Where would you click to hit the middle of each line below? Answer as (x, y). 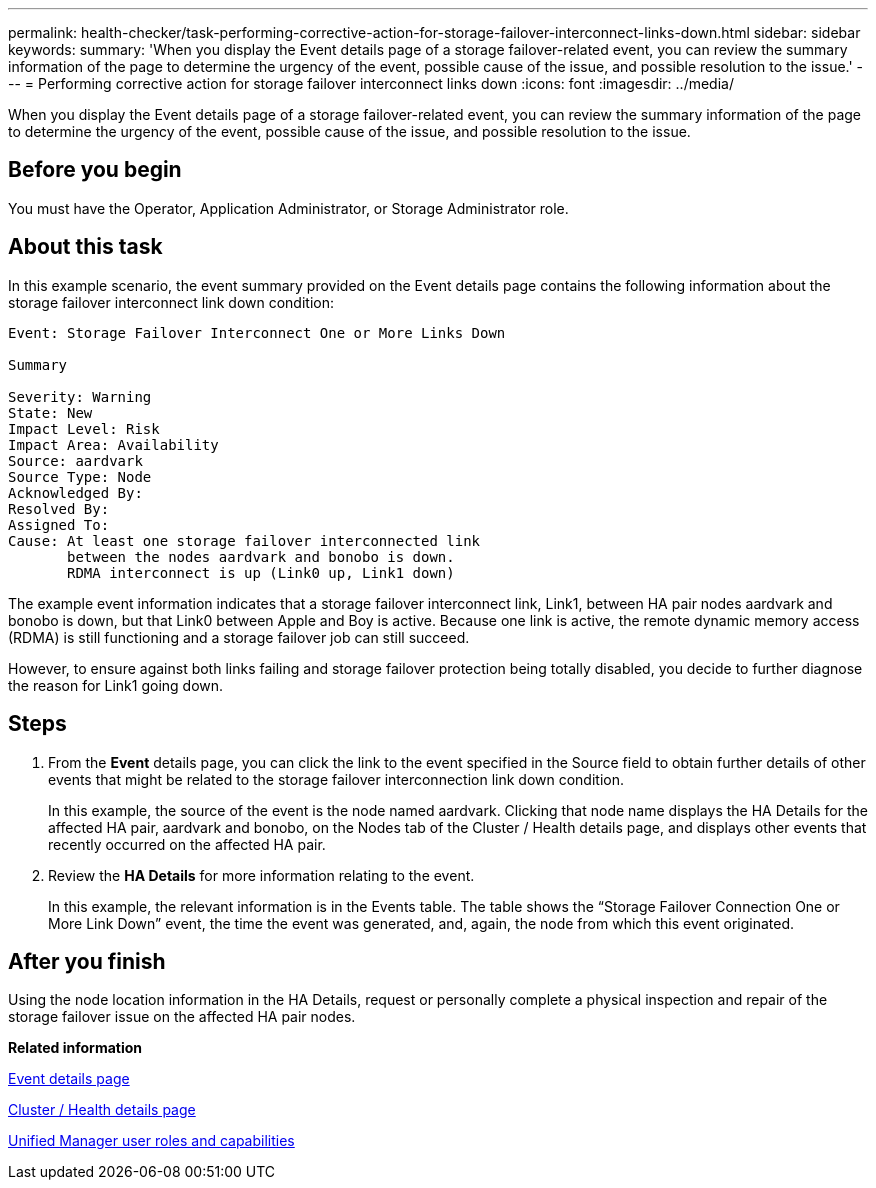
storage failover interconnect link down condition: (171, 302)
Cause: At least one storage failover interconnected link (244, 540)
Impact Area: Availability (113, 444)
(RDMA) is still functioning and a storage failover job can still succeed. (239, 637)
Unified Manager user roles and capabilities (151, 1141)
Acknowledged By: (75, 492)
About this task (85, 247)
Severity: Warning (80, 396)
